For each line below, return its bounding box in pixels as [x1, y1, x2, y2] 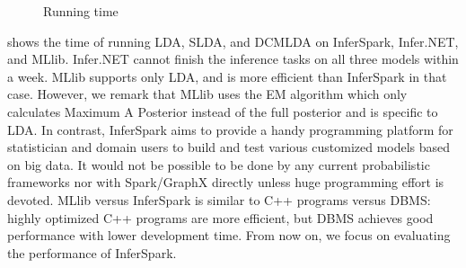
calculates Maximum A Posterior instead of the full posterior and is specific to [7, 102, 438, 121]
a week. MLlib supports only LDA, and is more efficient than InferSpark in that [7, 67, 447, 85]
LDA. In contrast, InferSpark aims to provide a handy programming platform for [7, 120, 453, 138]
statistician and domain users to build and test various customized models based [7, 138, 451, 156]
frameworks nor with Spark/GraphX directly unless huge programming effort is [7, 173, 444, 192]
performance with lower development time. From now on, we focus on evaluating [7, 226, 451, 245]
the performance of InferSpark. [7, 243, 177, 262]
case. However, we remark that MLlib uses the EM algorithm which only [7, 85, 408, 103]
